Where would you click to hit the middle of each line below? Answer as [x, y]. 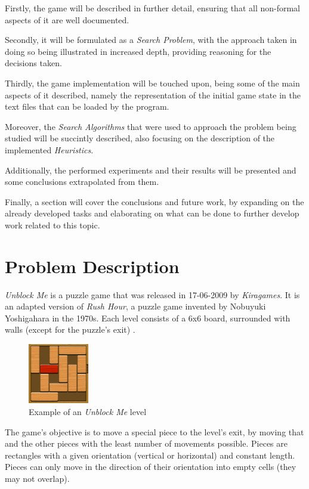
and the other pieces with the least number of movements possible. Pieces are [146, 443]
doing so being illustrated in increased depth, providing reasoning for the [138, 51]
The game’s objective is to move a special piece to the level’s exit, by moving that [154, 431]
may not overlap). [37, 478]
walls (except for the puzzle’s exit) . [70, 329]
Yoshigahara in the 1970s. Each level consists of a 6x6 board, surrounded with [148, 318]
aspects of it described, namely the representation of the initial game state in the [153, 95]
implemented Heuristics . [49, 149]
